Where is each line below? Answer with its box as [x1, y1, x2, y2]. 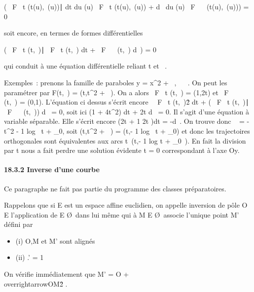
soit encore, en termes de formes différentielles [4, 28, 143, 38]
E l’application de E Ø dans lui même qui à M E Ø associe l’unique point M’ [4, 209, 239, 219]
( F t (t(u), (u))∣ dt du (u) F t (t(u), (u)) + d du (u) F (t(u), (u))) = [4, 1, 249, 11]
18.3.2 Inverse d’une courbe [4, 164, 100, 175]
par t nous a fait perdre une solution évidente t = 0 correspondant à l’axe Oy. [4, 145, 240, 155]
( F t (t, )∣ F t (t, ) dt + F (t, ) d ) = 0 [4, 44, 156, 54]
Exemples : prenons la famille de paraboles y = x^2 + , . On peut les [4, 77, 227, 87]
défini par [4, 219, 33, 229]
